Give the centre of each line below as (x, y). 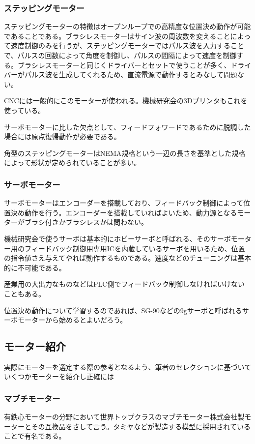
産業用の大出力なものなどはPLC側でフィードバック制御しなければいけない (125, 284)
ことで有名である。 (35, 436)
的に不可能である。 (35, 267)
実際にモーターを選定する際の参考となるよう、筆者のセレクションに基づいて (128, 367)
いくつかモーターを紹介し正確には (59, 376)
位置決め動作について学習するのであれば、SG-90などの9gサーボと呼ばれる (123, 310)
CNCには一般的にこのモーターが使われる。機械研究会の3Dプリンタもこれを (126, 101)
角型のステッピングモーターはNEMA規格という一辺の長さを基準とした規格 (125, 153)
